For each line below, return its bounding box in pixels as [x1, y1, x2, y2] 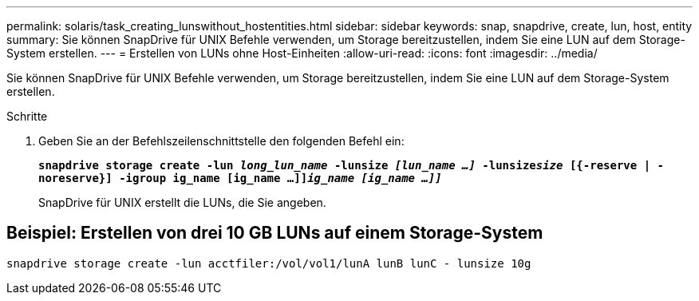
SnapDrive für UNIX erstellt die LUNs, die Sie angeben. [38, 196, 326, 209]
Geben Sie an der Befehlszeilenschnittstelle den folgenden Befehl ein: [38, 134, 405, 148]
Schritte [6, 109, 48, 123]
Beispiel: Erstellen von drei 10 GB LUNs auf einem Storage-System [6, 223, 543, 244]
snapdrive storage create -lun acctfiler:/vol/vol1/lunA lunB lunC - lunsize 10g [6, 256, 531, 270]
